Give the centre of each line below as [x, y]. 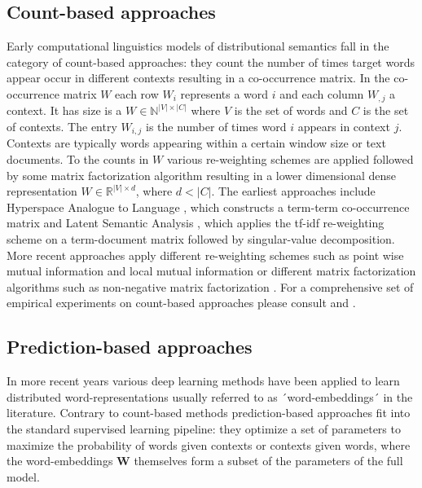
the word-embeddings [60, 461]
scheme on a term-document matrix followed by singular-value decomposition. [201, 239]
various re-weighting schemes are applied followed [290, 159]
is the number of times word [216, 127]
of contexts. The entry [62, 127]
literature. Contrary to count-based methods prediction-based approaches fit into [209, 413]
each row [137, 93]
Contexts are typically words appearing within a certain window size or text [196, 143]
